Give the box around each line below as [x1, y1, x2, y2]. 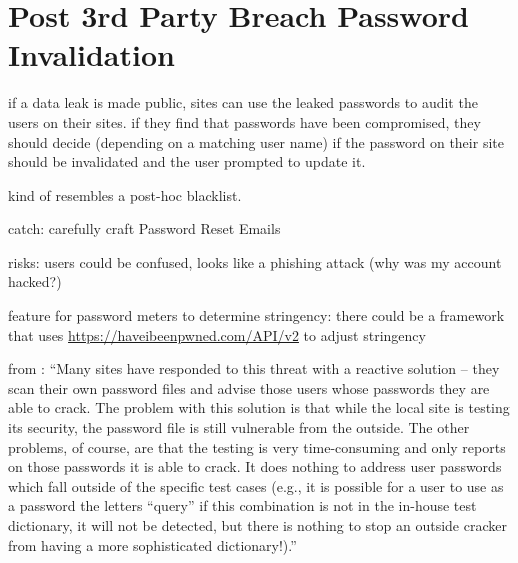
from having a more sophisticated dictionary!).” [8, 534, 297, 555]
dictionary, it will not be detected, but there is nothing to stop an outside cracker [8, 515, 507, 535]
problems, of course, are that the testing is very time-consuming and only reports [8, 436, 506, 457]
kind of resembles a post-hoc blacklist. [8, 184, 242, 205]
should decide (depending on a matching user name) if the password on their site [8, 131, 504, 152]
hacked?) [8, 271, 62, 292]
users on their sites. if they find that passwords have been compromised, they [8, 111, 481, 132]
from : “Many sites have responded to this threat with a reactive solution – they [8, 358, 500, 379]
